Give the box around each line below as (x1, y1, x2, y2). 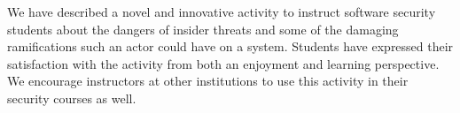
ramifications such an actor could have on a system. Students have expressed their (7, 37, 454, 56)
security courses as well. (7, 88, 136, 107)
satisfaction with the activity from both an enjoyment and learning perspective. (7, 54, 440, 72)
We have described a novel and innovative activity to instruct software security (7, 3, 436, 20)
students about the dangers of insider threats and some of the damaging (7, 19, 399, 38)
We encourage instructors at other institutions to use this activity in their (7, 72, 409, 90)
